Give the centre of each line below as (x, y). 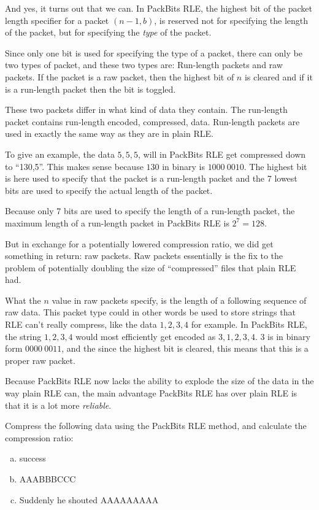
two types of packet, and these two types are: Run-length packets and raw (144, 65)
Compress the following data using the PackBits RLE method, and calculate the (156, 426)
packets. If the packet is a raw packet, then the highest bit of (120, 76)
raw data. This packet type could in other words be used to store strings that (150, 312)
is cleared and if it (279, 76)
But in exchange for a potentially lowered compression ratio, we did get (139, 243)
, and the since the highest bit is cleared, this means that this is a (185, 348)
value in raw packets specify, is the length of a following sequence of (179, 300)
